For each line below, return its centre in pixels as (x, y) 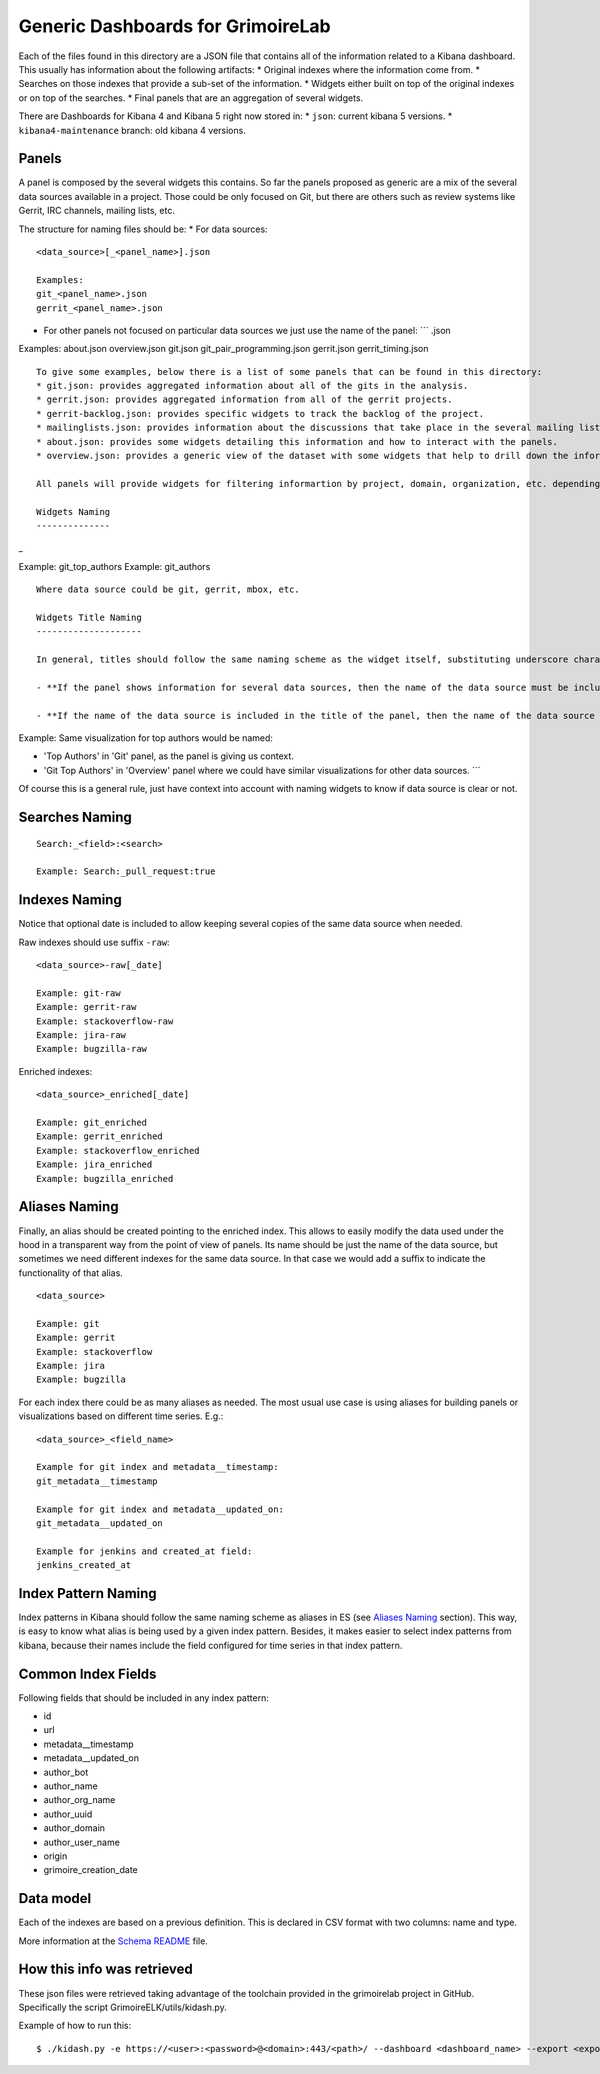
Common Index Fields (87, 1673)
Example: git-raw (78, 993)
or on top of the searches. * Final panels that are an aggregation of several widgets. (191, 97)
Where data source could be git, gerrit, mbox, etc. (168, 589)
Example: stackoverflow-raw (105, 1021)
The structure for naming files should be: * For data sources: (143, 229)
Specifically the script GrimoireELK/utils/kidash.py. (122, 2007)
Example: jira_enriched (94, 1164)
